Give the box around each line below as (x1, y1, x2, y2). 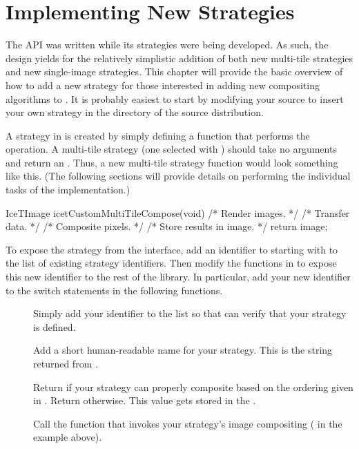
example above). (33, 430, 102, 444)
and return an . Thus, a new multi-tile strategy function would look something (6, 155, 338, 169)
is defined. (33, 319, 76, 334)
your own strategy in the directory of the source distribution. (6, 105, 264, 120)
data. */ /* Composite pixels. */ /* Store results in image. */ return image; (6, 219, 328, 233)
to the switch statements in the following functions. (6, 283, 223, 297)
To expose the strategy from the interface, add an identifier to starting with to (6, 242, 338, 256)
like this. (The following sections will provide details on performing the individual (6, 169, 351, 183)
